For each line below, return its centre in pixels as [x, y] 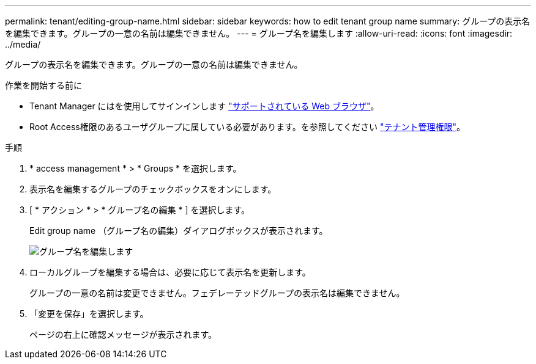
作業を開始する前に [43, 85]
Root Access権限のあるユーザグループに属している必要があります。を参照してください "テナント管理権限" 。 [247, 127]
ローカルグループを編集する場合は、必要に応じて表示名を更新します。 [170, 272]
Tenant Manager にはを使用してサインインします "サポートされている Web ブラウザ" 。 [204, 106]
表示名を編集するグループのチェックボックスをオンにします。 [153, 189]
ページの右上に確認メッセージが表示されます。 [123, 334]
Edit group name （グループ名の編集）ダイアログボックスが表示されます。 [179, 231]
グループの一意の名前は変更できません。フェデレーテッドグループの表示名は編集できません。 [217, 293]
